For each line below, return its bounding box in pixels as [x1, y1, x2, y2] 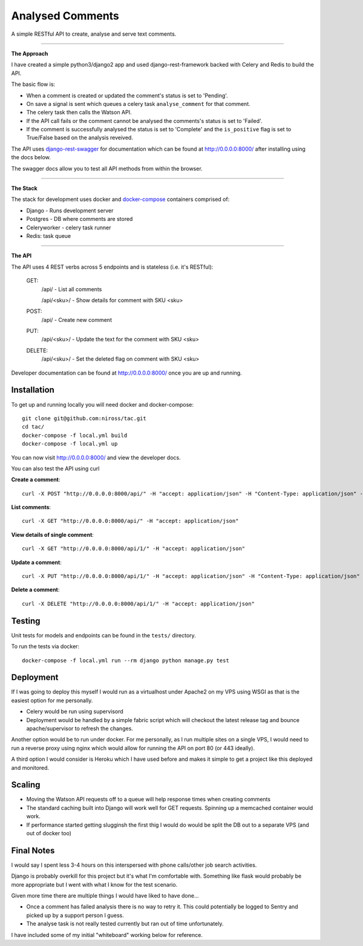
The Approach [11, 50, 48, 57]
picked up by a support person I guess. [26, 912, 124, 919]
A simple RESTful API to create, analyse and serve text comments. [11, 30, 177, 38]
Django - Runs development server [26, 206, 114, 214]
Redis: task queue [26, 232, 71, 239]
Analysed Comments [11, 9, 119, 22]
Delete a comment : [11, 586, 60, 593]
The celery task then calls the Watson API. [26, 109, 132, 116]
